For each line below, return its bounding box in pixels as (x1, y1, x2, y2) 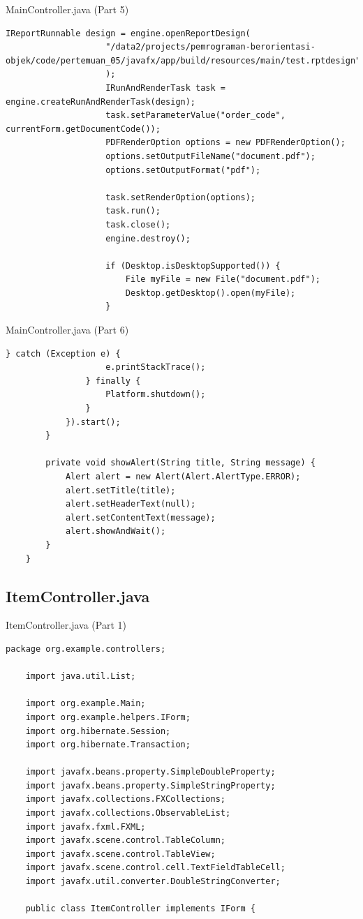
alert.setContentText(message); (65, 512, 216, 523)
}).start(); (65, 417, 121, 427)
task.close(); (105, 219, 171, 230)
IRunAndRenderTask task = (105, 82, 225, 93)
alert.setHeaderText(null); (65, 499, 196, 509)
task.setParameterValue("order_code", (105, 110, 286, 121)
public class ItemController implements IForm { (25, 904, 255, 914)
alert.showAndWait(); (65, 526, 166, 537)
